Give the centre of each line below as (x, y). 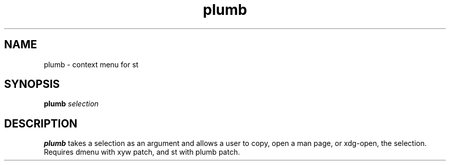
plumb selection (71, 104)
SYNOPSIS (32, 84)
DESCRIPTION (41, 123)
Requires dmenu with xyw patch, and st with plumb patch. (142, 152)
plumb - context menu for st (91, 64)
